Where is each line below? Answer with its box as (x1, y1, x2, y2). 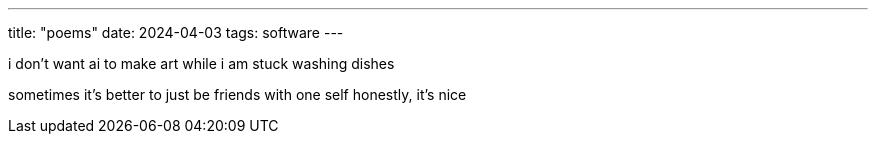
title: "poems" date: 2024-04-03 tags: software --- (8, 24, 344, 41)
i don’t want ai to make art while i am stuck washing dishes (8, 55, 395, 72)
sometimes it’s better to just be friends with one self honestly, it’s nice (8, 86, 467, 103)
